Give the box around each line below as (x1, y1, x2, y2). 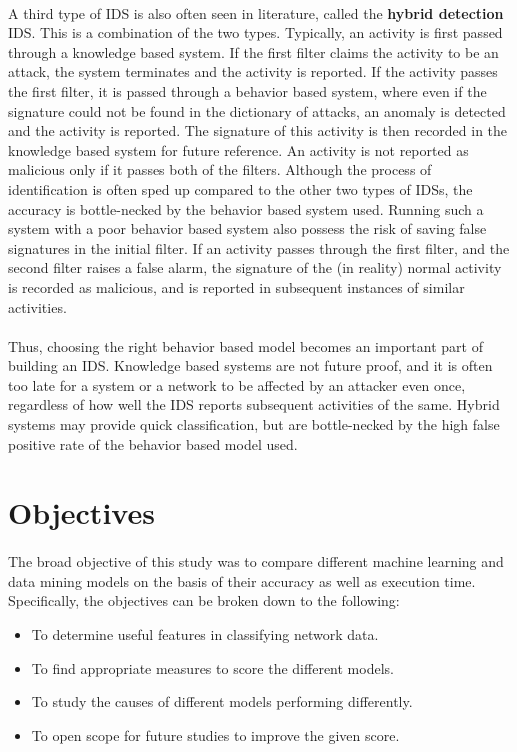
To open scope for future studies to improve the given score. (31, 724, 400, 745)
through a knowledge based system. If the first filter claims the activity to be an (8, 41, 499, 62)
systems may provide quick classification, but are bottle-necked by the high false (8, 414, 500, 435)
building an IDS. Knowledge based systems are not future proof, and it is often (8, 355, 493, 376)
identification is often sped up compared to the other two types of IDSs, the (8, 178, 473, 199)
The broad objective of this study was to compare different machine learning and (8, 551, 504, 572)
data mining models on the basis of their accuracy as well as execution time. (8, 570, 476, 591)
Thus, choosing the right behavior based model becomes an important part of (8, 335, 483, 356)
